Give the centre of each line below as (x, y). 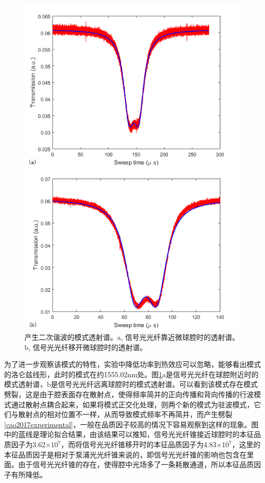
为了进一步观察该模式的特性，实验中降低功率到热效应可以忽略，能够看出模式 (132, 364)
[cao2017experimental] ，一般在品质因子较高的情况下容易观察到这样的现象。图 (131, 424)
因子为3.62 (28, 444)
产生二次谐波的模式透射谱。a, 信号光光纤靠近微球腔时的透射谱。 (132, 337)
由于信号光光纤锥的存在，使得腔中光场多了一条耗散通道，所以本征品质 (136, 464)
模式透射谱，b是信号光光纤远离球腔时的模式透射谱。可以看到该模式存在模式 (131, 384)
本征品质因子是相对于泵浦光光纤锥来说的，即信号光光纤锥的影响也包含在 (125, 454)
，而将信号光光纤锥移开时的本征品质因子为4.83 (139, 444)
